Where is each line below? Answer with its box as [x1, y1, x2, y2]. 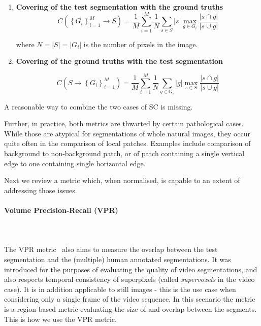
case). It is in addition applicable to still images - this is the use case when [4, 283, 236, 294]
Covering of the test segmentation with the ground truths [16, 2, 223, 12]
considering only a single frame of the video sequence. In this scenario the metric [4, 294, 255, 304]
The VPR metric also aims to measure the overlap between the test [4, 244, 218, 255]
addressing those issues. [4, 185, 77, 195]
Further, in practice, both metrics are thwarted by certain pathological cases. [4, 118, 244, 129]
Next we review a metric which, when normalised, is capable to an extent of [4, 175, 240, 186]
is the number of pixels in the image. [83, 39, 198, 49]
